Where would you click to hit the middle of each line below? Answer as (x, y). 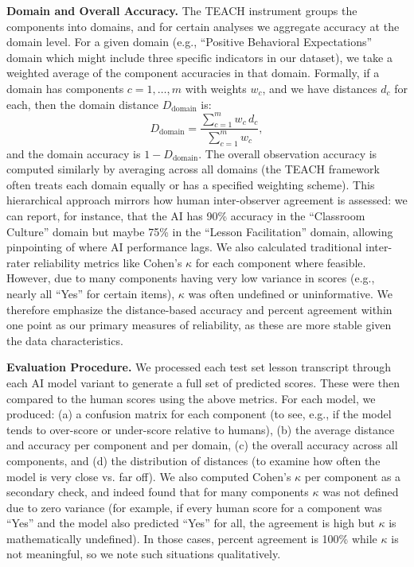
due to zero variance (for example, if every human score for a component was (194, 507)
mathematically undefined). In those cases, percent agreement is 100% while (192, 538)
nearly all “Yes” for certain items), (91, 293)
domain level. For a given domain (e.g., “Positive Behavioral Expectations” (189, 42)
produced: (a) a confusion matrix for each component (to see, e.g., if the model (199, 414)
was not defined (361, 492)
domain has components (65, 88)
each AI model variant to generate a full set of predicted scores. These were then (203, 382)
